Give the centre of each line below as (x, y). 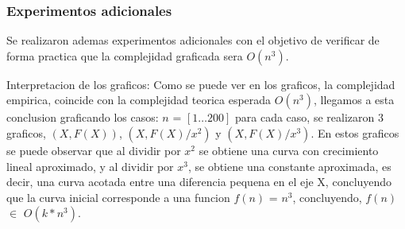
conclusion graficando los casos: (83, 117)
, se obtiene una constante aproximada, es (289, 166)
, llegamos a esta (354, 100)
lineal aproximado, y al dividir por (90, 166)
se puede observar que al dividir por (94, 150)
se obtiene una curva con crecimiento (289, 150)
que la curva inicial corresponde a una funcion (118, 197)
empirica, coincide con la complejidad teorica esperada (139, 100)
